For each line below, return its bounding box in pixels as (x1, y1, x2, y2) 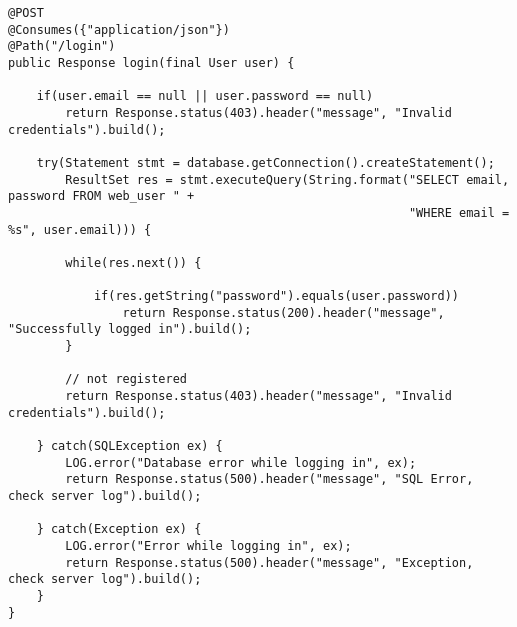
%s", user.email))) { (8, 222, 152, 237)
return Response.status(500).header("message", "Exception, (65, 555, 474, 570)
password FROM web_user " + (8, 189, 195, 204)
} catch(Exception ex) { (36, 522, 202, 537)
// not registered (65, 372, 187, 387)
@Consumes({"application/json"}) (8, 22, 230, 37)
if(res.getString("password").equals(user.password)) (93, 289, 460, 304)
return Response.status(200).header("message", (122, 305, 445, 320)
